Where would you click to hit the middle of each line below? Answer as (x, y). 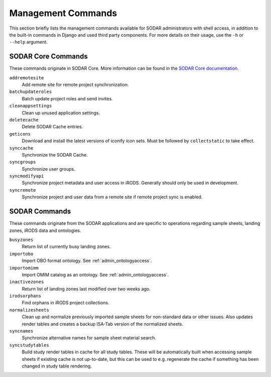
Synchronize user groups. (48, 169)
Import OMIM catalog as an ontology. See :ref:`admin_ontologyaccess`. (95, 275)
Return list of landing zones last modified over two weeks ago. (86, 289)
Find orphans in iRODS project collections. (65, 303)
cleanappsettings (31, 106)
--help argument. (28, 42)
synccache (21, 148)
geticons (20, 134)
